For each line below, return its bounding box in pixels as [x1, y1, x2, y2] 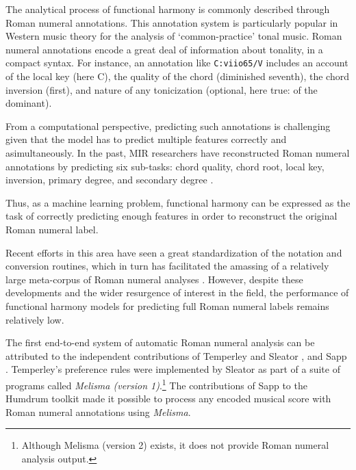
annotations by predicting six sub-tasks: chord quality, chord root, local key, [5, 159, 325, 173]
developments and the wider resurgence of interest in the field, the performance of [5, 285, 349, 300]
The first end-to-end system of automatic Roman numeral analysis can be [5, 335, 315, 350]
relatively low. [5, 312, 64, 326]
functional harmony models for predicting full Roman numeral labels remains [5, 298, 329, 313]
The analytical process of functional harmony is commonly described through [5, 2, 330, 16]
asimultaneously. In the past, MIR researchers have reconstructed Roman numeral [5, 146, 350, 159]
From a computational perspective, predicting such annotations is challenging [5, 118, 331, 133]
